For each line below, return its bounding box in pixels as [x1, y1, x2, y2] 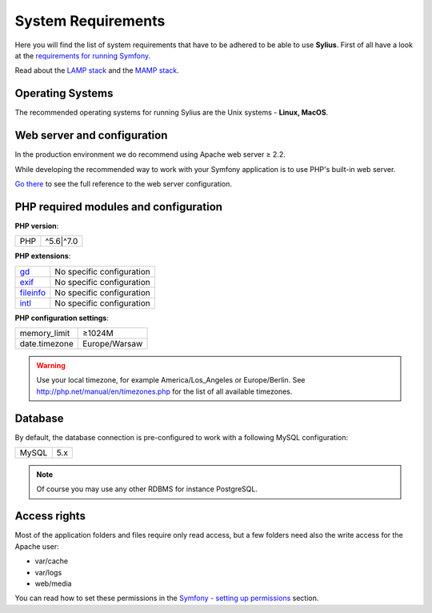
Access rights [14, 509, 86, 523]
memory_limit [19, 328, 70, 339]
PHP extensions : [14, 251, 71, 261]
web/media [34, 579, 72, 588]
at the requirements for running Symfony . [14, 50, 151, 60]
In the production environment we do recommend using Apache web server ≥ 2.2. [14, 150, 286, 159]
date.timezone [19, 339, 74, 349]
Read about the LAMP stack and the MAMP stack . [14, 66, 179, 75]
